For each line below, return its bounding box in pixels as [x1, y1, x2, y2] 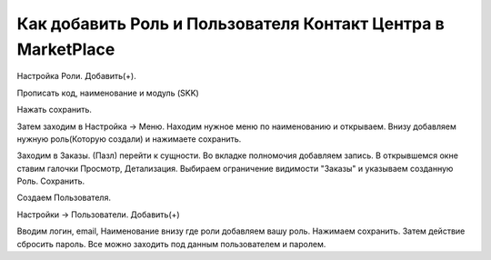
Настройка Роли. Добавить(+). [16, 71, 136, 82]
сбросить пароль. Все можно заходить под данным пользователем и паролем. [16, 238, 326, 249]
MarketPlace [16, 39, 115, 59]
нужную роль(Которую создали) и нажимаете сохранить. [16, 133, 242, 145]
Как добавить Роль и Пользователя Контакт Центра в [16, 14, 445, 34]
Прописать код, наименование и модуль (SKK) [16, 87, 199, 98]
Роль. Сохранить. [16, 175, 85, 186]
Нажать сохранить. [16, 105, 93, 115]
